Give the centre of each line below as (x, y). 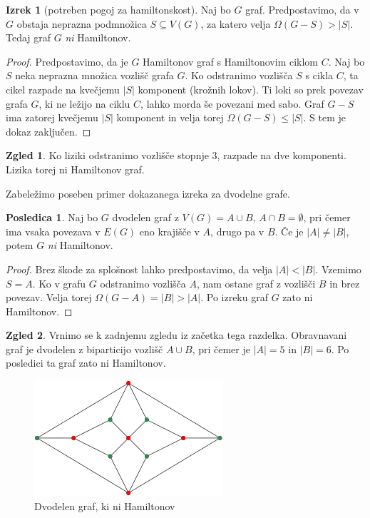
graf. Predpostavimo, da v (302, 9)
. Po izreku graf (234, 297)
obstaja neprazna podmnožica (82, 23)
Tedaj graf (29, 37)
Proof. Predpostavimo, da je (67, 61)
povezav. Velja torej (49, 297)
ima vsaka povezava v (53, 231)
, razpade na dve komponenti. (282, 155)
